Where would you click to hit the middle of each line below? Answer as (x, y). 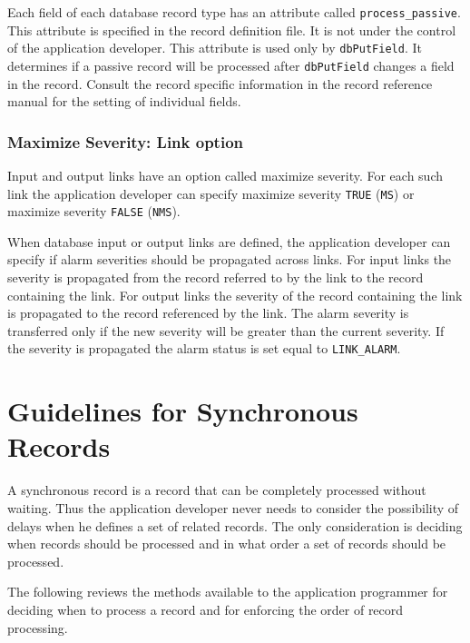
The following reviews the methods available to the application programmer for (228, 592)
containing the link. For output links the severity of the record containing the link (235, 295)
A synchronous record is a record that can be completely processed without (217, 490)
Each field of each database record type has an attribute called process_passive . (234, 12)
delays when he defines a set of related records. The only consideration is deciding (235, 525)
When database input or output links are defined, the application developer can (229, 241)
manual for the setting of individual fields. (124, 101)
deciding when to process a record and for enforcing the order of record (206, 609)
